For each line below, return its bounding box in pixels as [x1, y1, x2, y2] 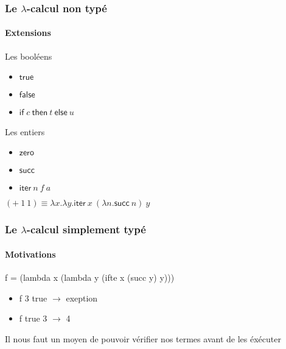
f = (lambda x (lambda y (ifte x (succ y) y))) [5, 270, 175, 283]
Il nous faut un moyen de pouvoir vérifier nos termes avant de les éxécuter [5, 332, 281, 345]
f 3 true [19, 291, 47, 304]
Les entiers [5, 125, 45, 138]
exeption [66, 291, 98, 304]
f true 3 [19, 312, 47, 325]
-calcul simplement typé [26, 222, 146, 237]
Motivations [5, 247, 56, 260]
